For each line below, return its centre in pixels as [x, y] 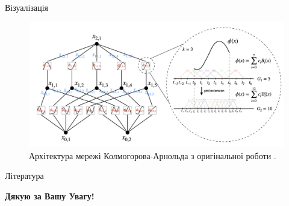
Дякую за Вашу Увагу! [50, 196]
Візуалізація [27, 7]
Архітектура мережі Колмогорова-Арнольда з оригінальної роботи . [153, 155]
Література [24, 176]
